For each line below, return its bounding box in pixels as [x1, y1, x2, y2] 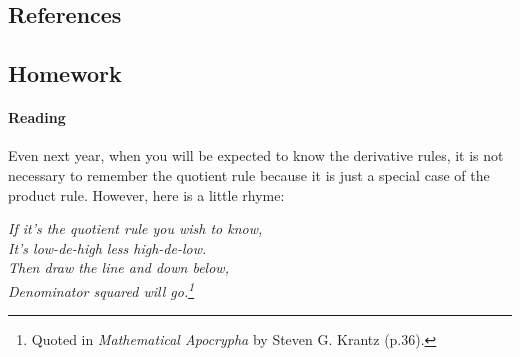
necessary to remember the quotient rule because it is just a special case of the [8, 164, 490, 185]
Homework [8, 58, 122, 89]
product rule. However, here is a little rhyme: [8, 184, 285, 205]
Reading [8, 107, 66, 128]
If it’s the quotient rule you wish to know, [8, 218, 263, 239]
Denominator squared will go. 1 [8, 277, 195, 301]
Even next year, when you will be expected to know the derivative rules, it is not [8, 145, 504, 166]
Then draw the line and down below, [8, 257, 229, 278]
